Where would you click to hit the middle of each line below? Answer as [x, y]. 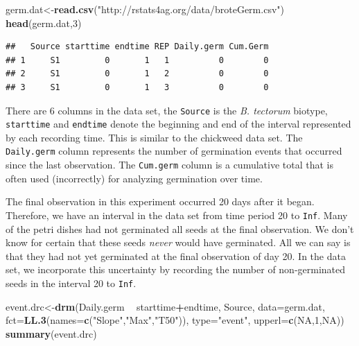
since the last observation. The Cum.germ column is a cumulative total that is [169, 165]
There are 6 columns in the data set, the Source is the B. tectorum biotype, [167, 110]
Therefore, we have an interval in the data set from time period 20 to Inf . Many [177, 215]
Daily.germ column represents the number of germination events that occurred [174, 151]
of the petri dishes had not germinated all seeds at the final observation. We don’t [180, 228]
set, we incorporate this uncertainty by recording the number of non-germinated [176, 269]
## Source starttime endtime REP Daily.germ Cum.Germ [137, 47]
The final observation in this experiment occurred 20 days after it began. [160, 201]
